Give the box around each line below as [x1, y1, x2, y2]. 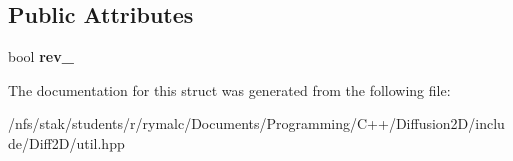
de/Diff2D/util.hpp [8, 132, 125, 153]
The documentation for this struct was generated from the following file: [8, 79, 451, 100]
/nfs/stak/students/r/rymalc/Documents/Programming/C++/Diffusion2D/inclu [8, 113, 505, 134]
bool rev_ [8, 46, 74, 67]
